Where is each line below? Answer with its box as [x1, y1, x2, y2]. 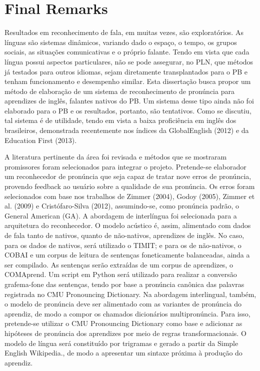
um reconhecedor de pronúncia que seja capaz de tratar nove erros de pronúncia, [4, 171, 251, 181]
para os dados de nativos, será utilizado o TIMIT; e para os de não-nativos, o [4, 239, 241, 250]
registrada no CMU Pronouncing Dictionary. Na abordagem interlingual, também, [4, 288, 256, 299]
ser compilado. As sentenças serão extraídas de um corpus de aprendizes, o [4, 259, 233, 269]
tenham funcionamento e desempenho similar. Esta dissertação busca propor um [4, 76, 251, 86]
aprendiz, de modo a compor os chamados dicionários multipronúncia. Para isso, [4, 308, 250, 318]
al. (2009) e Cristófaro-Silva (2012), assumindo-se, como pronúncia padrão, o [4, 200, 239, 211]
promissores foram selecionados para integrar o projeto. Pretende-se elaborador [4, 161, 246, 171]
